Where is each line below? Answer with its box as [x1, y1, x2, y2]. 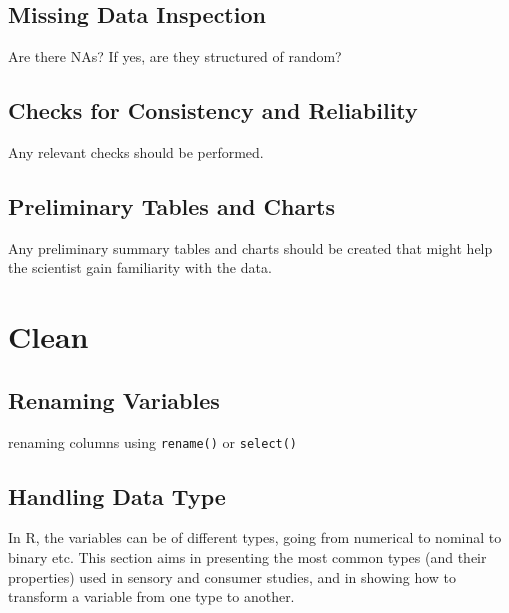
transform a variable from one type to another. [8, 586, 295, 607]
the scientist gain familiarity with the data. [8, 257, 272, 278]
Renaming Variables [8, 384, 220, 415]
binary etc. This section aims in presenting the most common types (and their [8, 547, 487, 568]
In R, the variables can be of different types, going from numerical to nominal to [8, 527, 502, 548]
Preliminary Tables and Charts [8, 190, 336, 221]
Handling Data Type [8, 480, 226, 511]
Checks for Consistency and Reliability [8, 95, 418, 126]
